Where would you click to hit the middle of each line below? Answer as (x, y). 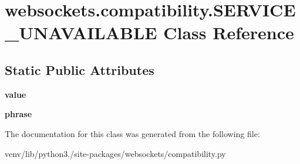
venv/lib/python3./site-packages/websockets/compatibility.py (115, 153)
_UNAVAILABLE (81, 33)
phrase (18, 114)
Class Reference (229, 33)
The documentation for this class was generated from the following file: (132, 133)
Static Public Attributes (80, 69)
